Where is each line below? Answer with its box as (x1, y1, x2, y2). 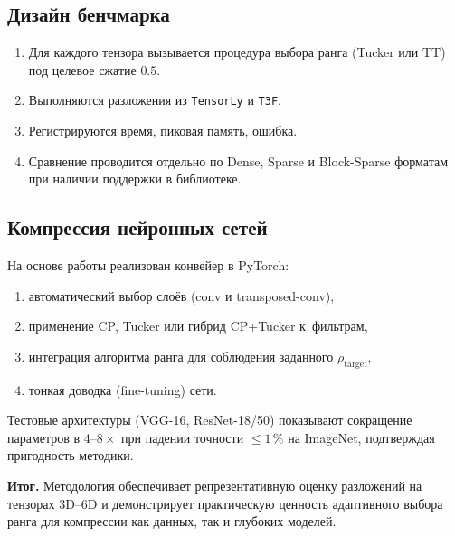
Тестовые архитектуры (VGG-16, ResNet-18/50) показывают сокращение (7, 410, 412, 429)
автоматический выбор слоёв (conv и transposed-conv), (28, 286, 335, 305)
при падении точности (121, 428, 244, 447)
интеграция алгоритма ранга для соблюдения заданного (28, 346, 334, 365)
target (344, 359, 367, 369)
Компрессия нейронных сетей (7, 213, 268, 241)
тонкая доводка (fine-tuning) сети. (28, 380, 217, 399)
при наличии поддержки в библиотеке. (28, 169, 242, 188)
